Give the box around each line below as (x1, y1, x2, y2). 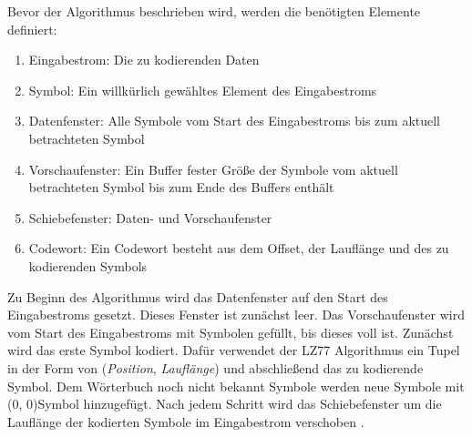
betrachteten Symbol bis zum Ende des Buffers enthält (28, 178, 334, 197)
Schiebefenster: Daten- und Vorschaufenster (28, 208, 272, 227)
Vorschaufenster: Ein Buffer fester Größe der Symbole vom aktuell (28, 159, 398, 178)
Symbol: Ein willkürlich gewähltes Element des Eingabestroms (28, 80, 377, 99)
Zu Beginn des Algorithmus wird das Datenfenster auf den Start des (7, 287, 388, 306)
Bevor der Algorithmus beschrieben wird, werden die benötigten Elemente (7, 2, 421, 20)
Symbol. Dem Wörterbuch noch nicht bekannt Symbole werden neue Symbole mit (7, 376, 465, 395)
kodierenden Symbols (28, 256, 148, 275)
